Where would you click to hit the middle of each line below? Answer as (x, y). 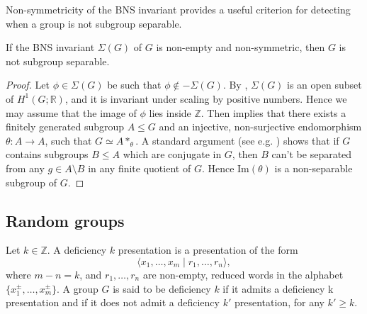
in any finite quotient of (140, 168)
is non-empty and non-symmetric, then (241, 47)
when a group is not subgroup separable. (94, 23)
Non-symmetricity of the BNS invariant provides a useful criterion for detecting (178, 9)
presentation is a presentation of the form (208, 250)
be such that (134, 85)
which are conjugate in (172, 154)
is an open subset (324, 85)
